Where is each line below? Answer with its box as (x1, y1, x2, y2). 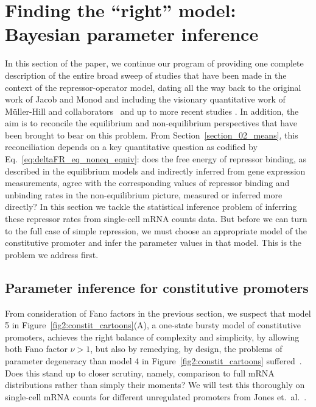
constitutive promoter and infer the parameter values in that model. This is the (5, 236, 302, 249)
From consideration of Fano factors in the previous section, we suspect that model (5, 306, 311, 319)
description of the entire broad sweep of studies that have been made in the (5, 68, 287, 81)
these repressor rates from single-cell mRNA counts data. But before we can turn (5, 212, 307, 225)
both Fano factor (5, 342, 68, 355)
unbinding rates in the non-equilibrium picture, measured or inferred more (5, 188, 283, 201)
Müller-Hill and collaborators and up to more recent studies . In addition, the (5, 104, 299, 117)
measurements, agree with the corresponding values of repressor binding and (5, 176, 290, 189)
